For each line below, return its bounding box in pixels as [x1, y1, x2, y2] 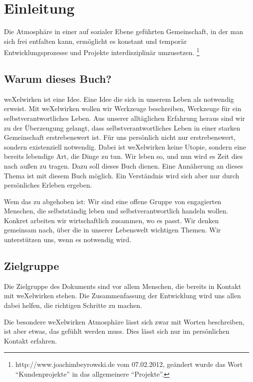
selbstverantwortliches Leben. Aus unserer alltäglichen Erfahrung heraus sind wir [4, 113, 245, 123]
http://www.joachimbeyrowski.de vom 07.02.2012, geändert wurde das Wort [15, 359, 243, 369]
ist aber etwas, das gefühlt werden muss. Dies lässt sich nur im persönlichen [4, 326, 230, 336]
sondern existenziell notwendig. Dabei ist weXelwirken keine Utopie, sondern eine [4, 141, 246, 152]
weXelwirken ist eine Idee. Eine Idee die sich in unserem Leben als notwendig [4, 94, 234, 104]
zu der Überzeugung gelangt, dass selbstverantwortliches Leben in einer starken [4, 122, 240, 133]
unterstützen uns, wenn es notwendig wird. [4, 234, 131, 245]
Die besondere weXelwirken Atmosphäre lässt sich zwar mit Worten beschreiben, [4, 316, 245, 326]
